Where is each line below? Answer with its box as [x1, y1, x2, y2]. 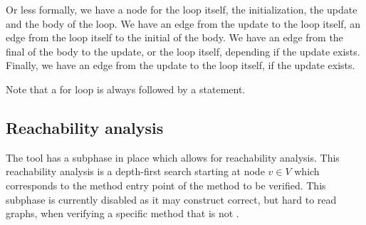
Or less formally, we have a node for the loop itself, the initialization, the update [6, 2, 357, 16]
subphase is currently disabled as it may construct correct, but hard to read [6, 192, 337, 206]
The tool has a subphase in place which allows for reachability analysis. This [6, 150, 340, 164]
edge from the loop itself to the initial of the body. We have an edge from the [6, 30, 343, 45]
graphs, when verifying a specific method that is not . [6, 206, 239, 221]
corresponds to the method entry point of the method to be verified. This [6, 177, 326, 192]
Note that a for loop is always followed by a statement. [6, 81, 246, 96]
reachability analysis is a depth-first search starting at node [6, 164, 265, 179]
